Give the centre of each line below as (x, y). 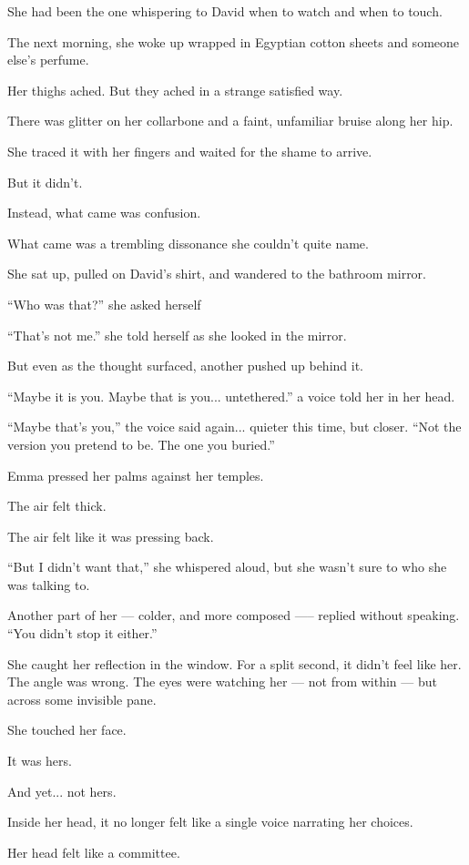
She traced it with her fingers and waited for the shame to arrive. (190, 151)
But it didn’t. (45, 182)
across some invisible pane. (82, 699)
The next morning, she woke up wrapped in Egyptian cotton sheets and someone (234, 41)
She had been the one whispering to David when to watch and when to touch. (225, 11)
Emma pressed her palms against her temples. (136, 475)
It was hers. (40, 761)
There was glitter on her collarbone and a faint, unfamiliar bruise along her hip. (230, 121)
